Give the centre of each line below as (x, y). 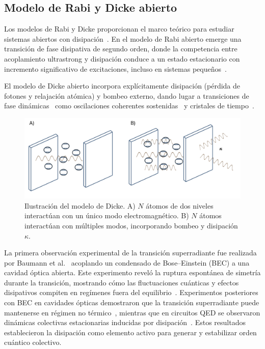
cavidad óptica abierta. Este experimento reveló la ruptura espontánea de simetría (132, 272)
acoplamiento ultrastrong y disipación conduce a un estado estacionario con (122, 58)
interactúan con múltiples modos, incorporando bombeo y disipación (131, 225)
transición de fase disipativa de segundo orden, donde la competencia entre (121, 49)
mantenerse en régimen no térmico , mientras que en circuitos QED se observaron (132, 312)
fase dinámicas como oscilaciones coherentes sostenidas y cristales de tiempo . (129, 106)
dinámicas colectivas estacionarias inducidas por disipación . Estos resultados (125, 322)
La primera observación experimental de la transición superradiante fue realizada (130, 253)
